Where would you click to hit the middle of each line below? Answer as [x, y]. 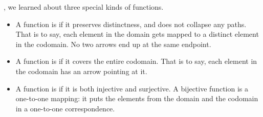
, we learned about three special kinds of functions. [84, 7]
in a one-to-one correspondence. [65, 108]
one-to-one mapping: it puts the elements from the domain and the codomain [137, 98]
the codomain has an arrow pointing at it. [81, 71]
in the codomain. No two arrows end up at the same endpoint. [113, 44]
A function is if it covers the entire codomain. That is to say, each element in [136, 61]
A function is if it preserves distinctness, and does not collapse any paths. [131, 24]
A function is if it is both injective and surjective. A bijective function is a [132, 88]
